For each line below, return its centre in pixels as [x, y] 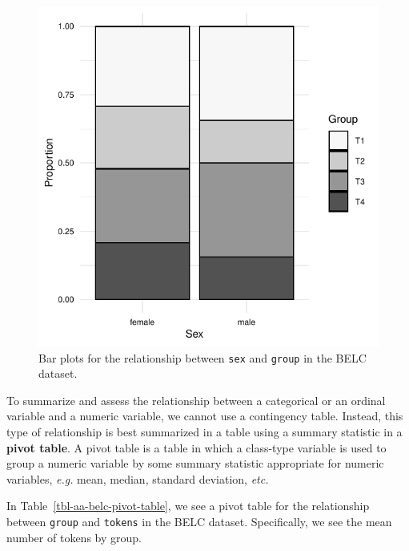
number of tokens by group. [74, 537]
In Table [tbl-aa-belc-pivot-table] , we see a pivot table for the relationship [188, 506]
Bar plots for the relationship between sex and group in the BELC [202, 357]
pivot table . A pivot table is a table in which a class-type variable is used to [196, 447]
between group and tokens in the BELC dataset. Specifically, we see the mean [199, 521]
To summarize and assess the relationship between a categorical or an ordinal [196, 400]
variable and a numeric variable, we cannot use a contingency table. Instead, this [205, 416]
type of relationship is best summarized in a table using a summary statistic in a [204, 432]
